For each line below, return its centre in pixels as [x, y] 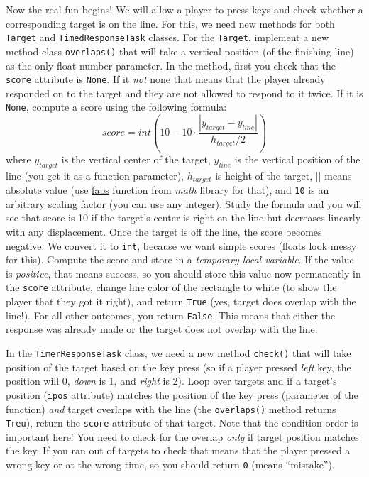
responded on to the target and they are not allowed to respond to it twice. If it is [184, 93]
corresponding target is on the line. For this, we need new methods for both [170, 23]
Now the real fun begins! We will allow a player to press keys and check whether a [184, 9]
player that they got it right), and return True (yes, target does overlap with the [181, 301]
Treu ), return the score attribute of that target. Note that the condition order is [182, 423]
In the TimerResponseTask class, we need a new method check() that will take [178, 353]
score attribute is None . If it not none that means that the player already [166, 79]
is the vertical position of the [297, 159]
